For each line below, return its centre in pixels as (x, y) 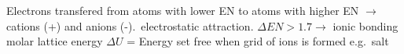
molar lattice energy (55, 41)
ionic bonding (365, 25)
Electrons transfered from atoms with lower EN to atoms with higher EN (183, 10)
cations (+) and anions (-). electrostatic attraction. (130, 25)
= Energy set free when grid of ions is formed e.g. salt (258, 41)
